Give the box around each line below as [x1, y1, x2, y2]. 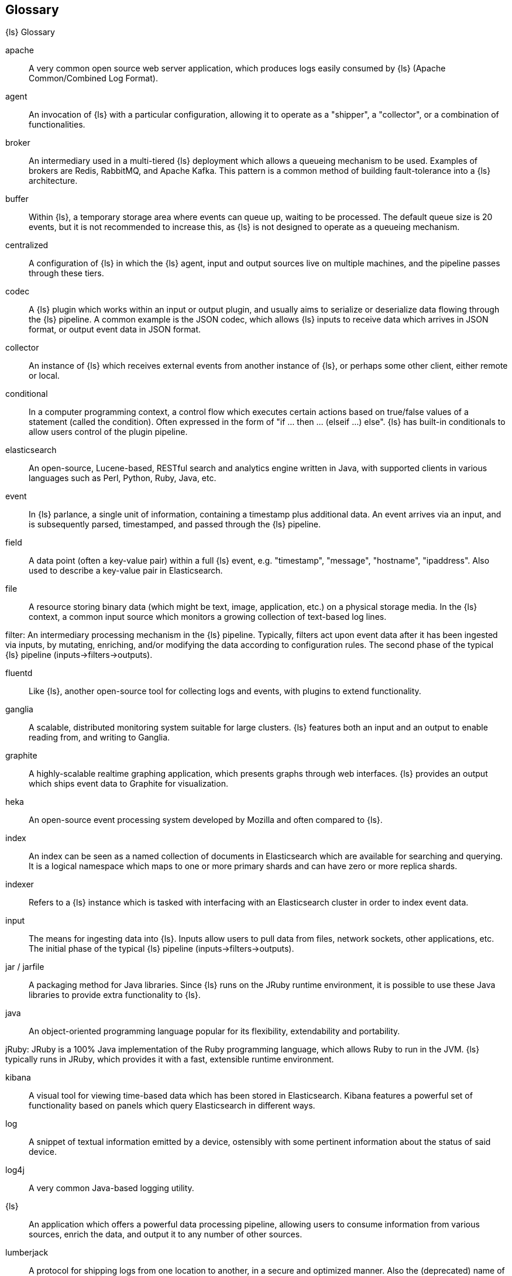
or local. [29, 371, 60, 381]
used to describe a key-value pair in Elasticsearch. [29, 565, 223, 576]
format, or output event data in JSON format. [29, 324, 201, 335]
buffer [5, 194, 29, 204]
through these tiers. [29, 268, 104, 279]
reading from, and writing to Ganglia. [29, 732, 170, 743]
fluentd [5, 668, 33, 678]
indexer [5, 879, 34, 890]
